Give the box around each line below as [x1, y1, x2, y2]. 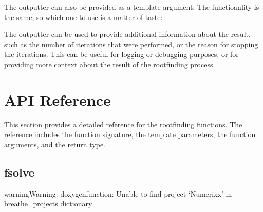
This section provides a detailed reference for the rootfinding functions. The [4, 119, 242, 129]
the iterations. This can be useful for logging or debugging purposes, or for [4, 49, 239, 60]
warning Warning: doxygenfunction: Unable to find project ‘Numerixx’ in [4, 188, 232, 199]
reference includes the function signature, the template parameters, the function [4, 129, 256, 140]
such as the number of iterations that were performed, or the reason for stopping [4, 38, 258, 49]
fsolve [4, 164, 34, 180]
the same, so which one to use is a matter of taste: [4, 11, 163, 22]
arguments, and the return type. [4, 139, 105, 149]
